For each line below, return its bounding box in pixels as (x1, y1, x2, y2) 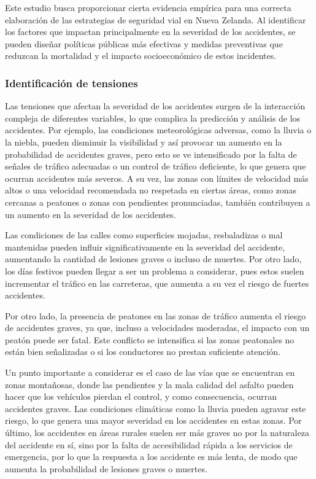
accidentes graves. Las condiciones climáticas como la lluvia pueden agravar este (5, 402, 306, 415)
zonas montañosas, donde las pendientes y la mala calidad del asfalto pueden (5, 378, 294, 391)
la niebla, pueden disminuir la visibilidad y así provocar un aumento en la (5, 135, 282, 148)
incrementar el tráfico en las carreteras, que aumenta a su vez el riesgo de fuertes (5, 276, 309, 289)
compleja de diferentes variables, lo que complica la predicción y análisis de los (5, 111, 301, 124)
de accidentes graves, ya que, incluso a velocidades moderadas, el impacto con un (5, 321, 310, 334)
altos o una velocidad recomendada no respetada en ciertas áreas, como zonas (5, 184, 296, 197)
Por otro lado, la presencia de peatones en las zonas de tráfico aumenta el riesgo (5, 309, 306, 322)
